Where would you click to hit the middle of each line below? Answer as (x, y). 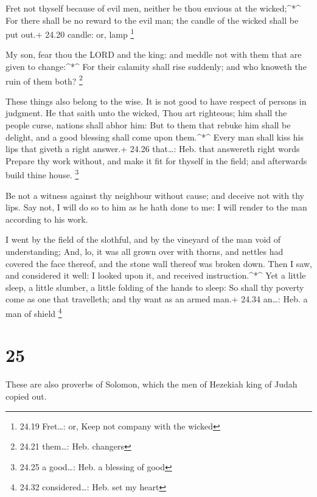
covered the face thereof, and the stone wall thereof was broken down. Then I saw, (159, 263)
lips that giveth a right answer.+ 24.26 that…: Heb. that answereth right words (153, 149)
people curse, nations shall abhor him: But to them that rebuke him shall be (148, 125)
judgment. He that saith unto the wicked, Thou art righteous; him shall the (146, 113)
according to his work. (47, 219)
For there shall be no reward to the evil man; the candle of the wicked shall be (152, 20)
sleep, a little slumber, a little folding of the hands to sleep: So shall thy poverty (155, 287)
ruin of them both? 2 (44, 80)
